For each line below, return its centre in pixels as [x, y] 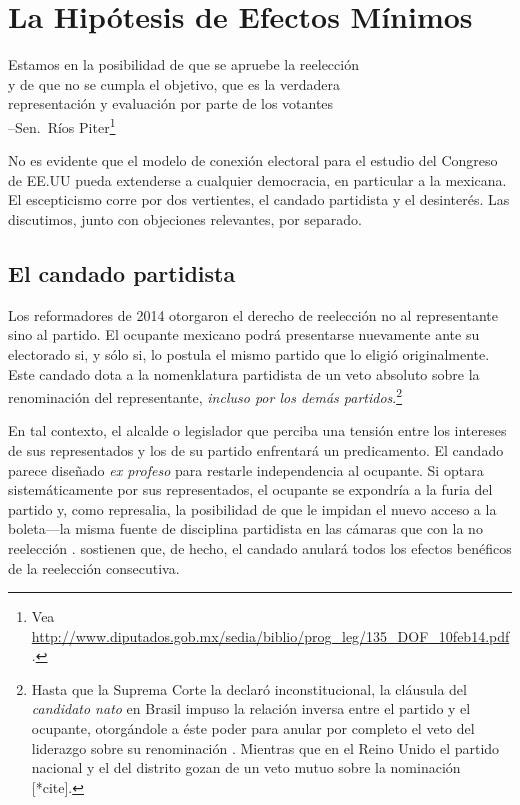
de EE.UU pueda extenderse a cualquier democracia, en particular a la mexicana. [257, 179]
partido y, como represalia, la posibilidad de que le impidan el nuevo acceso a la [252, 508]
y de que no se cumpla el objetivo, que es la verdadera [174, 83]
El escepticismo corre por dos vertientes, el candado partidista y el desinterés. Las [259, 199]
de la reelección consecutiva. [94, 567]
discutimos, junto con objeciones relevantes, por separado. [185, 218]
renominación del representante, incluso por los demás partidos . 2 [205, 395]
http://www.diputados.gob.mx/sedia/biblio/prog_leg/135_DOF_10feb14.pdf [270, 635]
